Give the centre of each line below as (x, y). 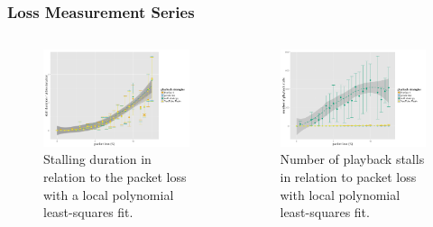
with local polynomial (340, 194)
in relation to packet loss (348, 176)
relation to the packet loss (115, 176)
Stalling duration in (97, 159)
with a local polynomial (109, 194)
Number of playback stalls (352, 159)
